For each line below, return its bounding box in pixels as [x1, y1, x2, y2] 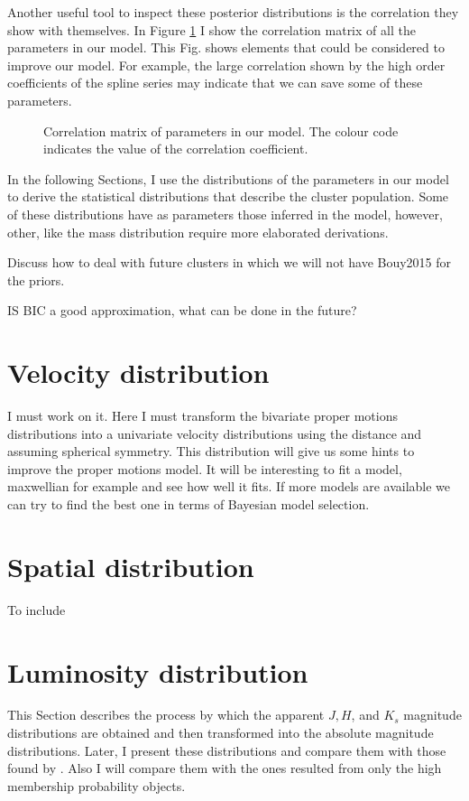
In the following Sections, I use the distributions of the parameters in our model [7, 169, 449, 188]
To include [7, 600, 66, 619]
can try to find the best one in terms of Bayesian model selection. [7, 495, 370, 513]
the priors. [7, 270, 65, 289]
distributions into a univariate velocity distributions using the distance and [7, 424, 422, 442]
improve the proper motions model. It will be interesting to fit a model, [7, 459, 402, 478]
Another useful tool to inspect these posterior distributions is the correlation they [7, 3, 459, 21]
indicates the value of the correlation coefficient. [43, 139, 308, 158]
